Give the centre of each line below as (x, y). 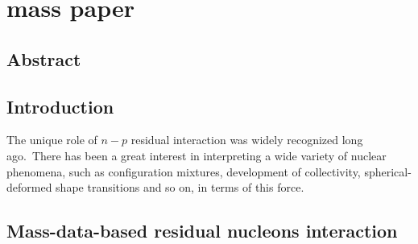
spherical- (388, 171)
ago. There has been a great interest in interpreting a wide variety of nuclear (197, 155)
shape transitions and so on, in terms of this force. (180, 187)
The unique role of (52, 140)
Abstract (44, 58)
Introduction (60, 106)
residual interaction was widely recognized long (247, 140)
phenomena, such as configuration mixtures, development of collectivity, (184, 171)
